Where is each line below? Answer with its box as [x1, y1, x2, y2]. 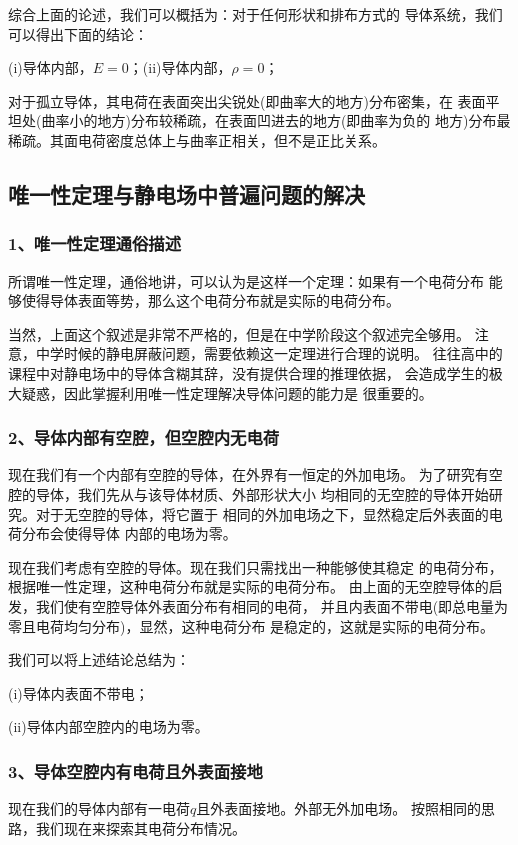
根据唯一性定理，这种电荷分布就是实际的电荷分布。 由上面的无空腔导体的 [8, 576, 489, 597]
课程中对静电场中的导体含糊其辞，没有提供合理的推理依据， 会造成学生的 [8, 362, 489, 383]
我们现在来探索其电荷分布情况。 [35, 817, 246, 838]
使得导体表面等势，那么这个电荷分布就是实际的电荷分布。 [21, 290, 400, 311]
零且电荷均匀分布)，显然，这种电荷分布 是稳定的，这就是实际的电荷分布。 [8, 615, 495, 636]
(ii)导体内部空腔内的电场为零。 [8, 716, 209, 737]
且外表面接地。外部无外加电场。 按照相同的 [196, 798, 481, 819]
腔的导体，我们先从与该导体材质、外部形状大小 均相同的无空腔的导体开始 [8, 483, 489, 504]
